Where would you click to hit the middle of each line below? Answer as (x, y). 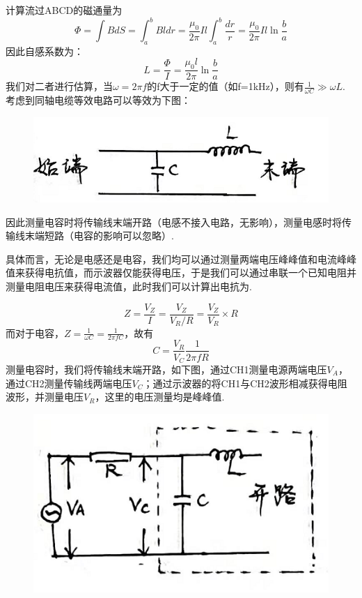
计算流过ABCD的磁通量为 (64, 10)
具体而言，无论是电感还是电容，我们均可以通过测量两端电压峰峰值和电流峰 (176, 259)
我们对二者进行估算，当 (59, 86)
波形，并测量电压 (45, 397)
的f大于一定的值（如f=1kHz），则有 (226, 86)
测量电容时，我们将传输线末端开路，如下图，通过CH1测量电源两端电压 (166, 369)
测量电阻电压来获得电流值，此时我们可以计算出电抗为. (129, 286)
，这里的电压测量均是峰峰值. (160, 397)
